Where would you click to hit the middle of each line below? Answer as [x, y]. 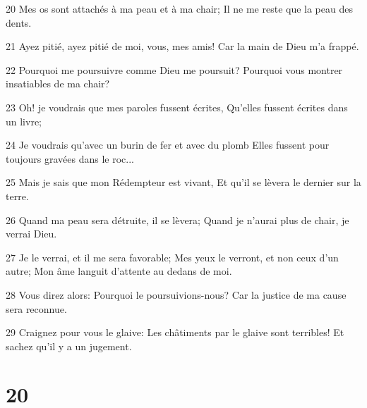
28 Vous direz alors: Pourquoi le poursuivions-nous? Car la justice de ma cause [176, 294]
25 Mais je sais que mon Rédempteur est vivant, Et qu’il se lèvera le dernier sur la [183, 182]
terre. [17, 196]
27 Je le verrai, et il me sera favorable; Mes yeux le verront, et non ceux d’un [172, 257]
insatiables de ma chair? [58, 84]
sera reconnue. [36, 308]
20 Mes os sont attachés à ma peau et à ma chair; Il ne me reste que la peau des [179, 8]
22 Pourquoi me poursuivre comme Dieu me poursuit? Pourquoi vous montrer [174, 69]
